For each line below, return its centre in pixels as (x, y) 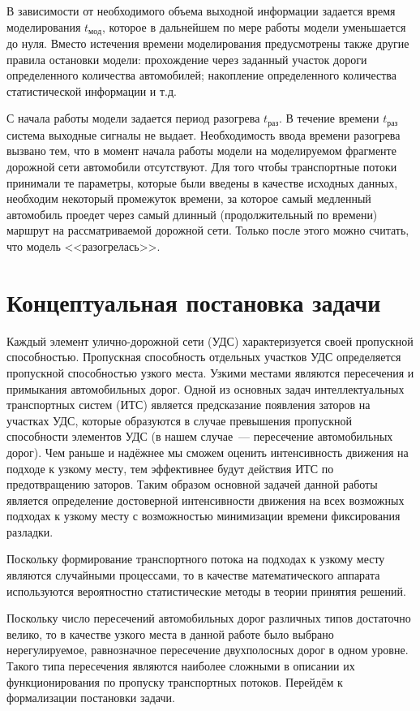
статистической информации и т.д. (92, 90)
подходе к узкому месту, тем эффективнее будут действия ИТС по (170, 468)
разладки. (30, 531)
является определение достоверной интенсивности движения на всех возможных (206, 500)
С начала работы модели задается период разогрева (133, 118)
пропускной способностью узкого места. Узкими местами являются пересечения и (210, 372)
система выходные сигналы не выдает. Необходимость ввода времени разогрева (204, 134)
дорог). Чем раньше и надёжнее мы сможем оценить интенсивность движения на (208, 452)
